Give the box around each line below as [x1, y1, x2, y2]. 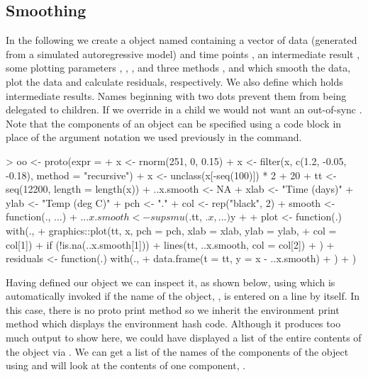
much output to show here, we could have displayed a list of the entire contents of [6, 330, 362, 345]
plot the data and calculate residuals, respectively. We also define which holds [6, 74, 343, 89]
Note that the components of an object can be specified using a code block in [6, 116, 342, 130]
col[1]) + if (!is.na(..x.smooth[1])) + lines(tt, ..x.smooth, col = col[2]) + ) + [6, 237, 335, 252]
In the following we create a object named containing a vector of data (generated [6, 33, 357, 47]
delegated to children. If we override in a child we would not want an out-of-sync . [6, 102, 362, 117]
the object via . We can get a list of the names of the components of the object [6, 344, 349, 359]
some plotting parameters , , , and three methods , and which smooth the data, [6, 60, 351, 75]
